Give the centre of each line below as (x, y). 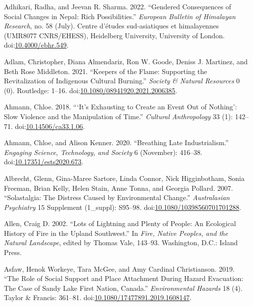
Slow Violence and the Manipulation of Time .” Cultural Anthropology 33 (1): (118, 116)
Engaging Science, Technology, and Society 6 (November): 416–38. (103, 152)
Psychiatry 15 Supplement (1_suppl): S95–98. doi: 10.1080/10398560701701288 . (123, 207)
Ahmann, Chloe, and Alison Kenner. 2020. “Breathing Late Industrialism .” (116, 142)
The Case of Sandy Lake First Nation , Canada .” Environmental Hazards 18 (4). (123, 288)
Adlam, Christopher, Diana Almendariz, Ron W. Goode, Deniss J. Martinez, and (126, 61)
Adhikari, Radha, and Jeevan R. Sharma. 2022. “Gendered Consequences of (118, 6)
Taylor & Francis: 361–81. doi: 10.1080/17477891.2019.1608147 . (98, 297)
